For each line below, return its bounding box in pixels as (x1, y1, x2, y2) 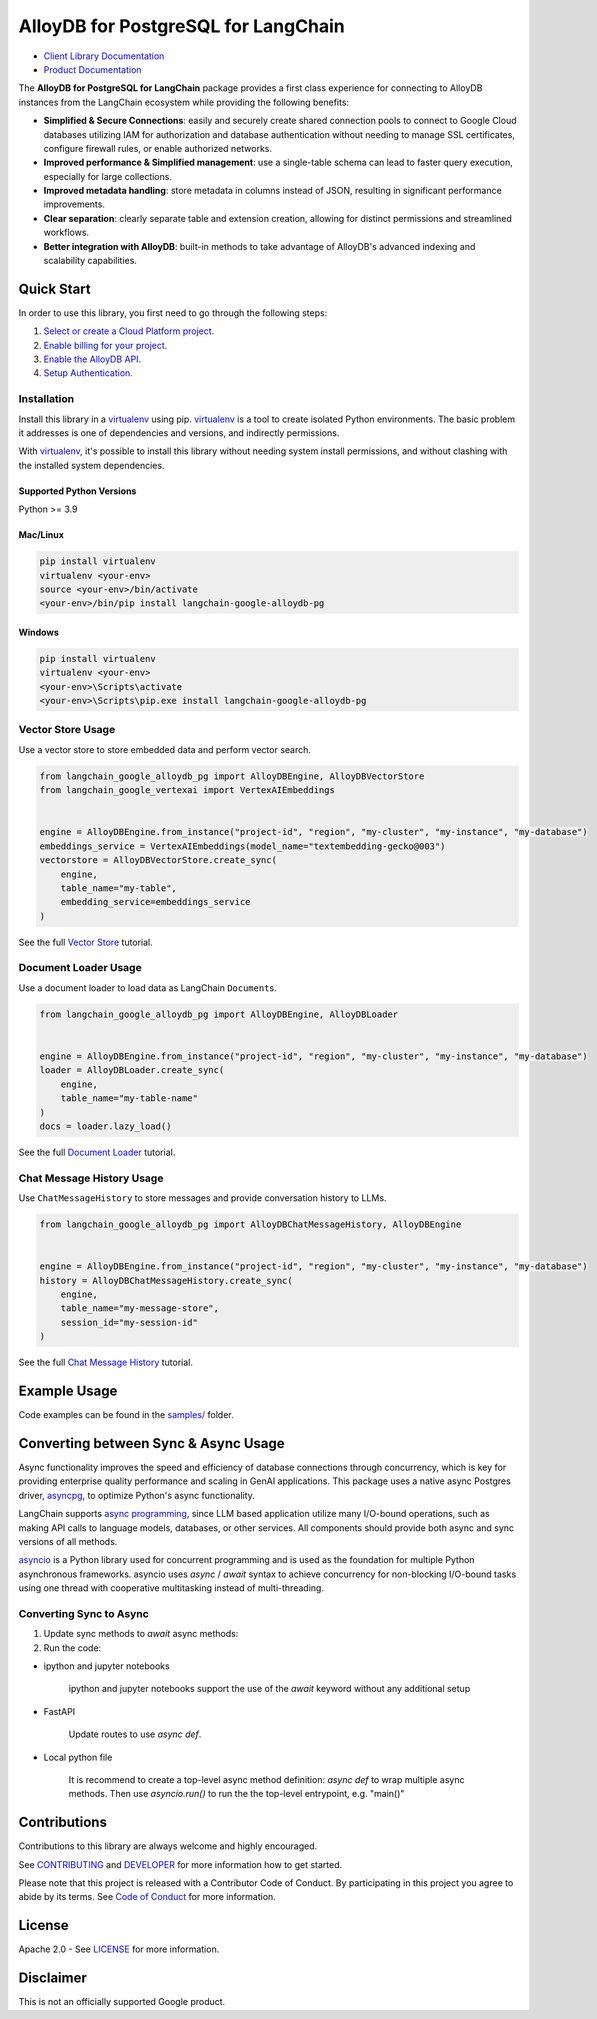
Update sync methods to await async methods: (43, 1628, 239, 1640)
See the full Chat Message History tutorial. (18, 1356, 194, 1369)
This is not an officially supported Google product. (18, 1996, 226, 2008)
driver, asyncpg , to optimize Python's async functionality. (18, 1489, 255, 1501)
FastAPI (43, 1705, 76, 1717)
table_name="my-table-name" (60, 1093, 199, 1104)
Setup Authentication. (43, 367, 134, 379)
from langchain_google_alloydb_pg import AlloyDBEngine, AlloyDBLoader (39, 1008, 399, 1020)
